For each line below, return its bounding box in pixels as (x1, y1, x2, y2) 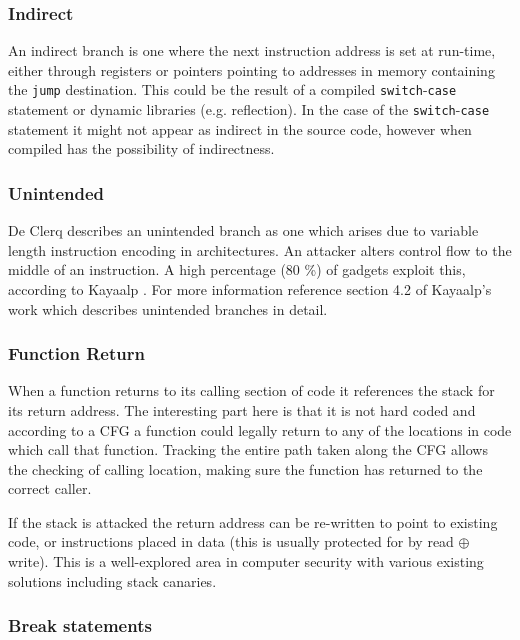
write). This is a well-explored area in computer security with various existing (8, 551, 484, 572)
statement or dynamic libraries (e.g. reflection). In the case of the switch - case (8, 99, 490, 120)
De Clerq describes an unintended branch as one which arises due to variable (8, 220, 479, 241)
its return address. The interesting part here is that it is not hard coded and (8, 399, 476, 420)
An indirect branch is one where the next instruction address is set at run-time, (8, 40, 496, 61)
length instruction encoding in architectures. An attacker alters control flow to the (8, 239, 512, 260)
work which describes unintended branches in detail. (8, 298, 328, 319)
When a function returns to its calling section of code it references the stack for (8, 380, 495, 401)
